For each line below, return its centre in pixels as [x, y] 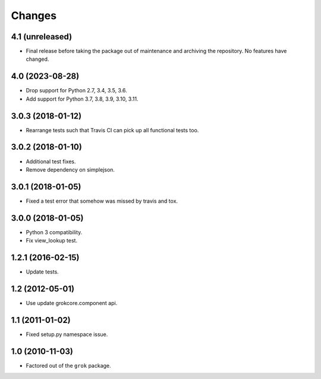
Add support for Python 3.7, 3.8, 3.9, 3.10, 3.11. [82, 99]
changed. [37, 59]
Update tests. [42, 272]
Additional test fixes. [51, 161]
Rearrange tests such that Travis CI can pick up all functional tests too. [112, 130]
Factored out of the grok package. [68, 365]
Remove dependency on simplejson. [70, 169]
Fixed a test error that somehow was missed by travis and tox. [102, 201]
